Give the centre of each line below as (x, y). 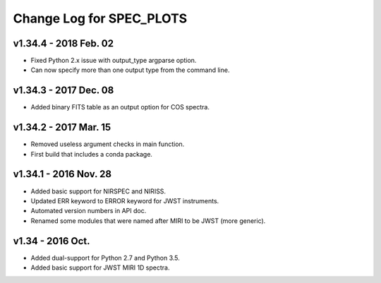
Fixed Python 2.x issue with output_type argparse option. (114, 61)
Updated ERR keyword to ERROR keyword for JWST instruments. (125, 200)
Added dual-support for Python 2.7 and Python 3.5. (105, 258)
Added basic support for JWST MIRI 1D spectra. (100, 267)
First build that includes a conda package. (92, 154)
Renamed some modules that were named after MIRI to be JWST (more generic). (148, 221)
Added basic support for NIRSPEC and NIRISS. (98, 191)
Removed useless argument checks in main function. (108, 144)
